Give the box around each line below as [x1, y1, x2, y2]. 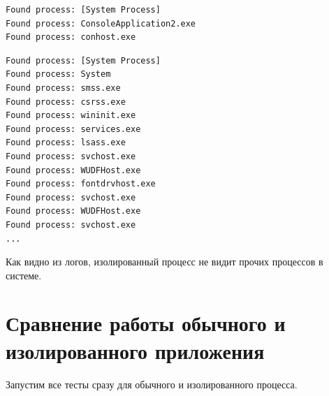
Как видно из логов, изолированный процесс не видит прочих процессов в [6, 254, 323, 269]
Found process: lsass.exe [6, 138, 126, 148]
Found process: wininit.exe [6, 110, 136, 121]
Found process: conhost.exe [6, 32, 136, 43]
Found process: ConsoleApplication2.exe [6, 18, 196, 29]
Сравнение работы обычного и [6, 309, 286, 337]
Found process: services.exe [6, 124, 141, 134]
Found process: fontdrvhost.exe [6, 179, 156, 189]
